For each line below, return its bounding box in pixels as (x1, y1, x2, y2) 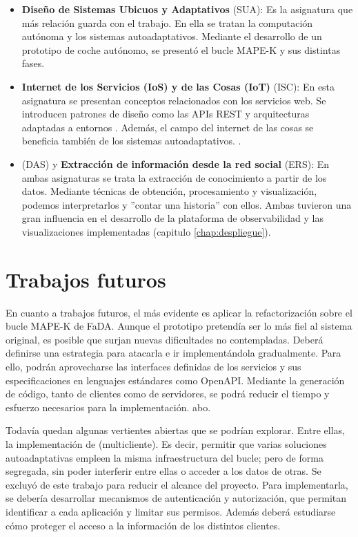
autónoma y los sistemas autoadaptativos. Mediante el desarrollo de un (21, 29, 322, 44)
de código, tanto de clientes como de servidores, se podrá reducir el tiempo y (6, 386, 330, 401)
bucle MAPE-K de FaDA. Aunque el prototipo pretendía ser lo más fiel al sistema (6, 319, 352, 333)
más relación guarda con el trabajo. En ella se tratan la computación (21, 15, 313, 30)
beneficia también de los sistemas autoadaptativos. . (21, 133, 241, 148)
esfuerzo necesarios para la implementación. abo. (6, 399, 211, 414)
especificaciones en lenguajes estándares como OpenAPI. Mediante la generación (6, 373, 345, 387)
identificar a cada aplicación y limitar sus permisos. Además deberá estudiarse (6, 504, 336, 518)
